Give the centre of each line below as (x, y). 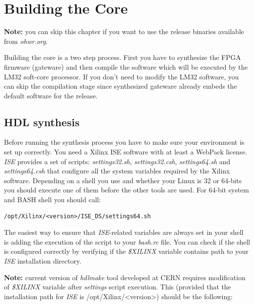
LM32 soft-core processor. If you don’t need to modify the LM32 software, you (121, 76)
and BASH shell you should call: (53, 200)
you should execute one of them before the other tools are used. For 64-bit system (127, 190)
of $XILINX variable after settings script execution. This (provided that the (117, 287)
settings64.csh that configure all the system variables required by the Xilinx (117, 171)
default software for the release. (51, 95)
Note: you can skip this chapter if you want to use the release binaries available (124, 31)
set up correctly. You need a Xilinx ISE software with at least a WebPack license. (126, 152)
